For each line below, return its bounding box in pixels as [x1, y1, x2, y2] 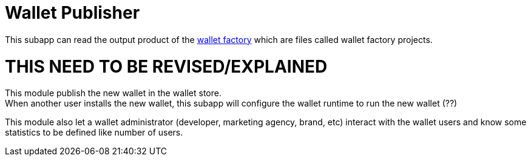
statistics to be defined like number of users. [5, 127, 183, 138]
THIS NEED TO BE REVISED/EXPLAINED [5, 56, 328, 77]
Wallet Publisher [5, 2, 140, 23]
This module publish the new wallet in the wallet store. [5, 88, 222, 99]
